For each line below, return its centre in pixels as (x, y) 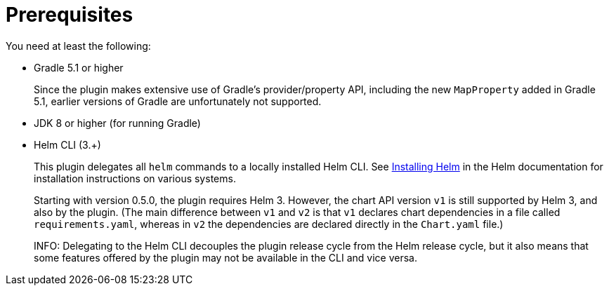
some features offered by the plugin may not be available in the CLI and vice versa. (225, 257)
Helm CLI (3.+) (67, 144)
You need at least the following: (78, 46)
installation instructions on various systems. (135, 178)
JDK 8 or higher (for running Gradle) (117, 123)
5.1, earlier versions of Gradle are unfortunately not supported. (178, 101)
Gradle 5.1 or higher (79, 67)
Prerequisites (70, 15)
